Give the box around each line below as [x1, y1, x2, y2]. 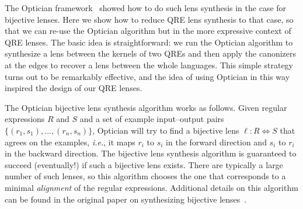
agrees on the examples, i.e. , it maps [5, 135, 135, 148]
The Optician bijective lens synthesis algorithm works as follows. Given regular [5, 101, 287, 113]
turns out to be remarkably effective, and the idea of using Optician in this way [5, 70, 290, 82]
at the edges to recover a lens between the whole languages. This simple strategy [5, 58, 293, 71]
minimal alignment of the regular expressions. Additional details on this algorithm [5, 181, 298, 193]
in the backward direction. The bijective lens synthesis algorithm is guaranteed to [5, 147, 297, 159]
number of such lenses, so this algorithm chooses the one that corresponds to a [5, 170, 286, 182]
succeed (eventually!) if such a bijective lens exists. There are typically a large [5, 158, 283, 170]
